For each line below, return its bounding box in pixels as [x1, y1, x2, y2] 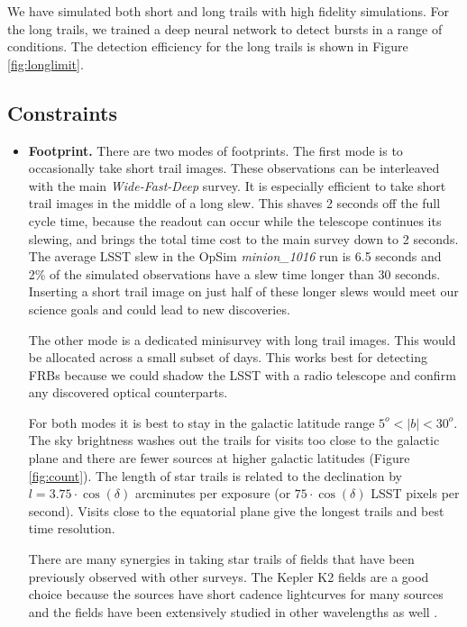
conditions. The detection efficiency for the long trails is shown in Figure [7, 37, 408, 56]
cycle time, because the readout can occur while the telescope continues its [28, 211, 442, 230]
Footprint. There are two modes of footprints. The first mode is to [28, 141, 403, 159]
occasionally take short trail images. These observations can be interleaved [28, 159, 440, 177]
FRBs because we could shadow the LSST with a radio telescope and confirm [28, 365, 456, 384]
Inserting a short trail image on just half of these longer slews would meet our [28, 282, 459, 301]
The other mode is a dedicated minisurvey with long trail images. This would [28, 330, 456, 349]
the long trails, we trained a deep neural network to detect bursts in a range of [7, 19, 443, 38]
